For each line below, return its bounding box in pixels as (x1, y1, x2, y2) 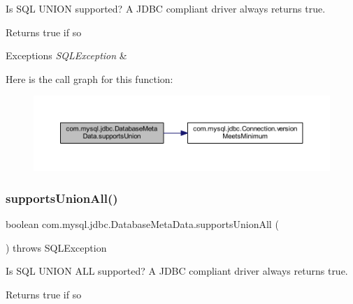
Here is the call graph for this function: (6, 71, 173, 86)
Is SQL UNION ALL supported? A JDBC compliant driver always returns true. (6, 264, 348, 278)
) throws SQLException (6, 240, 107, 254)
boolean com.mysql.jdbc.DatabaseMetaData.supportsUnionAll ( (6, 216, 279, 231)
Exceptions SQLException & (6, 48, 127, 63)
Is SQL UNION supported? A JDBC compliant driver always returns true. (6, 1, 326, 15)
